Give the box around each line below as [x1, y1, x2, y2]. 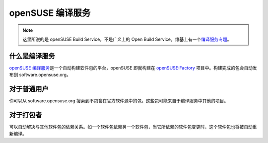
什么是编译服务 [9, 52, 55, 60]
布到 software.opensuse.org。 [9, 72, 71, 78]
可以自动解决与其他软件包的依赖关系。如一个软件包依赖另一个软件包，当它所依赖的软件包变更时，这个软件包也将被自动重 [9, 124, 257, 130]
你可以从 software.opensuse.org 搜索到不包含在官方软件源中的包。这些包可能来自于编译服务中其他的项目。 [9, 98, 229, 104]
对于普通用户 [9, 85, 49, 93]
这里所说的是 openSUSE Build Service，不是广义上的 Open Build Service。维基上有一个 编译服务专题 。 [22, 36, 232, 42]
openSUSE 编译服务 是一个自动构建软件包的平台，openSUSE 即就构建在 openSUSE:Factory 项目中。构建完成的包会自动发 [9, 65, 258, 71]
